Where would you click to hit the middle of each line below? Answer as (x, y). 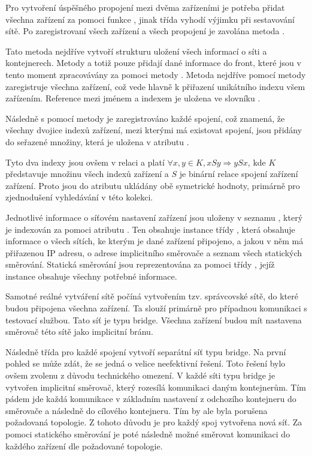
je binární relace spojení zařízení (239, 174)
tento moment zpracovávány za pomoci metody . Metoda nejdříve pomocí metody (156, 74)
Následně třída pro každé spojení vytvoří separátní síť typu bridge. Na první (146, 351)
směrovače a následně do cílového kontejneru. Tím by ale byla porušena (137, 410)
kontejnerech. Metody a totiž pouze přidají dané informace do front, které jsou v (153, 63)
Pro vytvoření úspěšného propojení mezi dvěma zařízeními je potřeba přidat (145, 7)
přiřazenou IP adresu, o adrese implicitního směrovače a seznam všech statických (154, 252)
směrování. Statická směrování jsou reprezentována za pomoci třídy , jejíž (140, 264)
